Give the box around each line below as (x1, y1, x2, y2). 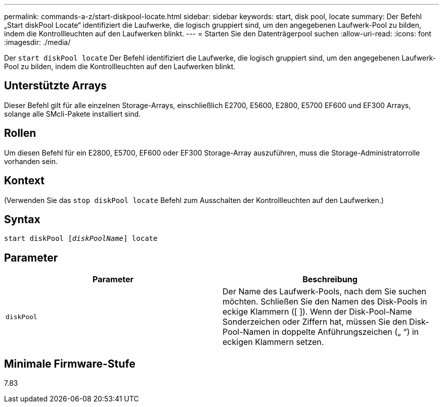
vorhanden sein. (4, 157, 58, 166)
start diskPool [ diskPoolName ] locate (4, 234, 158, 243)
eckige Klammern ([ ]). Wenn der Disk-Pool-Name (223, 307, 412, 317)
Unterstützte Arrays (4, 79, 107, 92)
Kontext (4, 174, 45, 187)
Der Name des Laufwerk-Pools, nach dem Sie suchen (223, 286, 427, 297)
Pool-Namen (223, 327, 271, 337)
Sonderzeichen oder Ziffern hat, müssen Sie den (223, 317, 407, 327)
